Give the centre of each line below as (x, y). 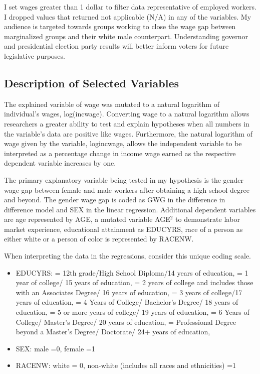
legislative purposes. (35, 55)
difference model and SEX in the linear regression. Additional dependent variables (130, 209)
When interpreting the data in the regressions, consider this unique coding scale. (128, 256)
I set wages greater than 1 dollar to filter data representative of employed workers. (130, 7)
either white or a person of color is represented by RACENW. (99, 239)
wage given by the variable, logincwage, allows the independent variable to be (123, 143)
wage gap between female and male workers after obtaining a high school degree (127, 190)
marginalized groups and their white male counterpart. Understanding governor (126, 36)
